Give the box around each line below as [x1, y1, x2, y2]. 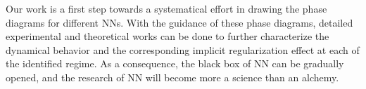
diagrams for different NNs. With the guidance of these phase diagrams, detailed [6, 15, 353, 29]
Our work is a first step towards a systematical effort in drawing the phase [6, 1, 327, 15]
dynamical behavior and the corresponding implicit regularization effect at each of [6, 42, 360, 57]
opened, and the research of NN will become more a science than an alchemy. [6, 69, 339, 84]
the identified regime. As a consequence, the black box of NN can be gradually [6, 56, 344, 71]
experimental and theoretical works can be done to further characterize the [6, 29, 329, 43]
